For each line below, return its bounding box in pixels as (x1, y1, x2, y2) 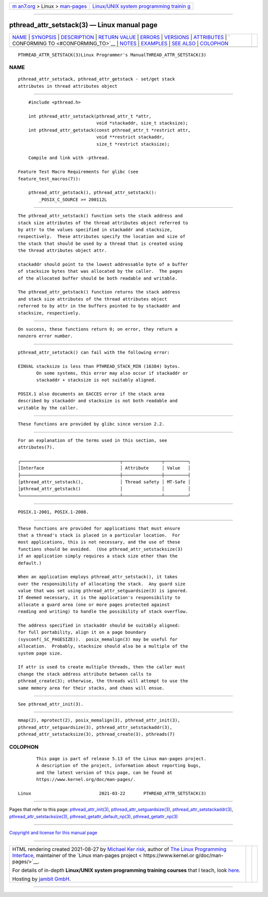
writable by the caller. (18, 405, 78, 411)
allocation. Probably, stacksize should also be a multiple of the (18, 644, 188, 649)
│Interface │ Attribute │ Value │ (18, 465, 191, 471)
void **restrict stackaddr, (96, 134, 165, 140)
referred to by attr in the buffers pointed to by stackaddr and (18, 303, 181, 309)
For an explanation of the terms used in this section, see (18, 437, 167, 443)
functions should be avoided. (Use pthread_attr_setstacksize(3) (18, 546, 183, 552)
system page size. (18, 650, 63, 656)
